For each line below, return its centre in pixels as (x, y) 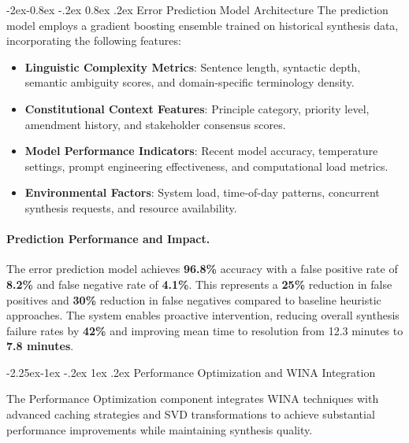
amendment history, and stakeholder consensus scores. (155, 124)
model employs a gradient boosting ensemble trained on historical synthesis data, (203, 25)
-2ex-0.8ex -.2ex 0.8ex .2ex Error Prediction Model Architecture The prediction (197, 9)
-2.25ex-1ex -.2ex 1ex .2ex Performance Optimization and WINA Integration (191, 372)
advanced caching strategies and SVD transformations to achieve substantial (191, 414)
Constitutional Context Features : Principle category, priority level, (197, 108)
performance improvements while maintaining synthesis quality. (160, 429)
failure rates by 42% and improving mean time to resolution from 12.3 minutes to (205, 330)
